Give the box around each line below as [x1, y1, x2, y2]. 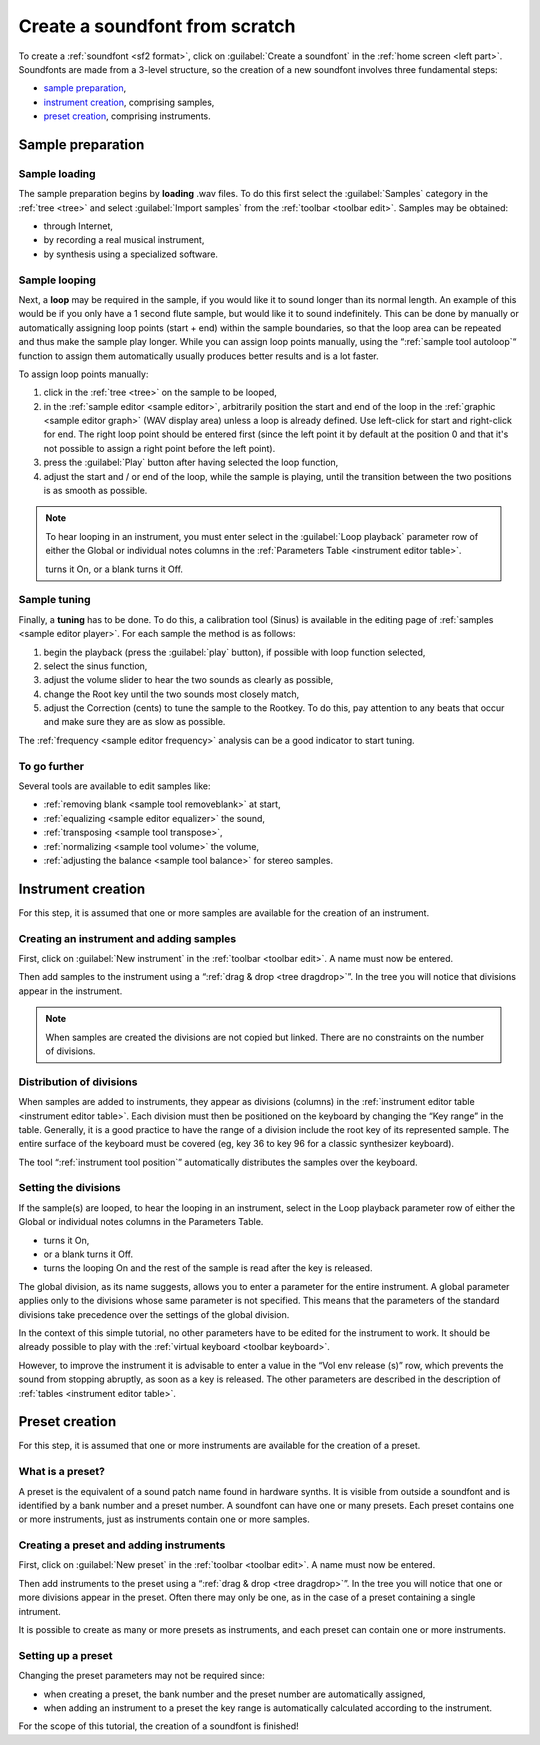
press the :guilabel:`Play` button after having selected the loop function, [43, 456, 339, 469]
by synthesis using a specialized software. [43, 248, 219, 260]
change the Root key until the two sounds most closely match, [43, 688, 300, 700]
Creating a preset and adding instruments [18, 1538, 226, 1552]
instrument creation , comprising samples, [43, 96, 215, 108]
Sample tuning [18, 593, 91, 607]
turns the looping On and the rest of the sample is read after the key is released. [43, 1262, 373, 1274]
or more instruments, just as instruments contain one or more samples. [18, 1513, 310, 1525]
